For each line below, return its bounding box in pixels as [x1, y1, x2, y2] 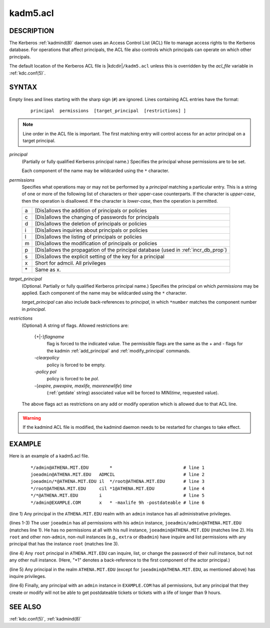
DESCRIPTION [9, 27, 54, 35]
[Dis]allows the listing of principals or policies [35, 233, 142, 240]
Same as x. [35, 266, 61, 273]
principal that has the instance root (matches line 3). [9, 541, 119, 547]
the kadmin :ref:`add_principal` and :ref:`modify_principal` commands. [46, 348, 190, 354]
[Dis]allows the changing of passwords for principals [35, 214, 159, 221]
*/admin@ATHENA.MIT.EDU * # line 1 [30, 464, 205, 470]
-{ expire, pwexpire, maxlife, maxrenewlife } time [34, 383, 132, 389]
